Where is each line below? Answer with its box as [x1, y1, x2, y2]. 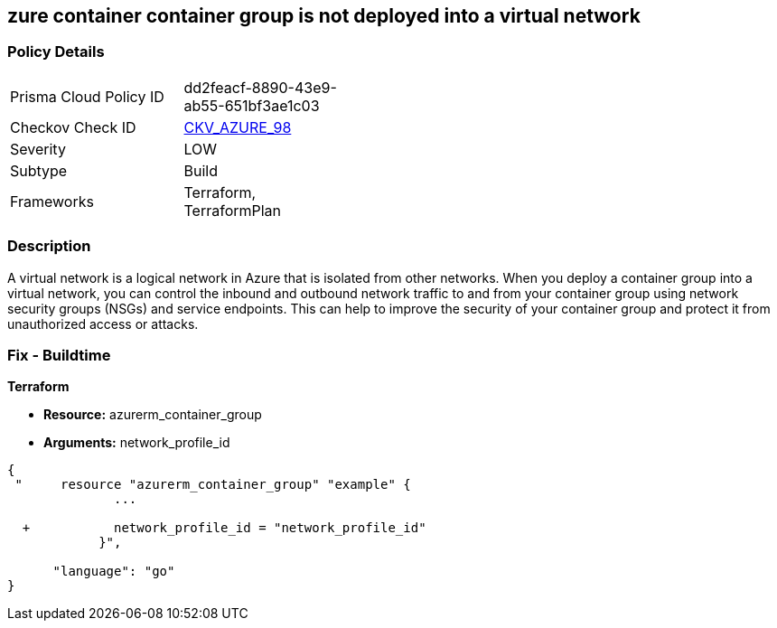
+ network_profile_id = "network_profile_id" [22, 520, 426, 536]
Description [7, 237, 91, 256]
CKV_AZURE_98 [183, 117, 292, 136]
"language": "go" [52, 564, 175, 579]
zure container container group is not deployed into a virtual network [7, 5, 641, 27]
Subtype [10, 161, 68, 180]
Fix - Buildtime [7, 345, 111, 364]
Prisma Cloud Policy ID [10, 87, 164, 106]
